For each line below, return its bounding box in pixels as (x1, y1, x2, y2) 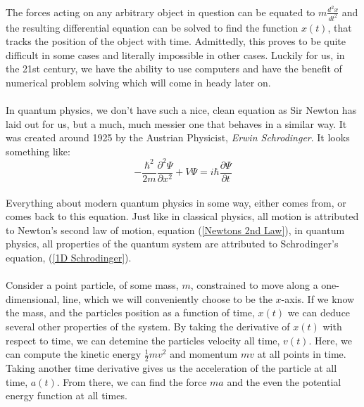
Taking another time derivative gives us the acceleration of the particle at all (6, 361, 337, 375)
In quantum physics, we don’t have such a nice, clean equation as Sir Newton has (6, 103, 357, 117)
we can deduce (287, 305, 351, 320)
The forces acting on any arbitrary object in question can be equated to (6, 4, 315, 19)
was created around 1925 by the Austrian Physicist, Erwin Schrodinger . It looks (6, 130, 350, 145)
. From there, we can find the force (56, 374, 207, 389)
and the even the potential (227, 374, 341, 389)
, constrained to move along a (190, 278, 318, 292)
